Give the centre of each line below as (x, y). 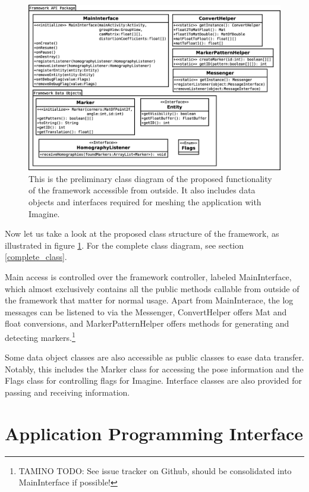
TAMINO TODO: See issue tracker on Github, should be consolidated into (155, 470)
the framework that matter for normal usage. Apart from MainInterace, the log (149, 300)
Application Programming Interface (154, 433)
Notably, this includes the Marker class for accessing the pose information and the (154, 369)
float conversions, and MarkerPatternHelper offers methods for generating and (147, 323)
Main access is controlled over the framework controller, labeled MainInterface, (148, 277)
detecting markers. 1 (40, 336)
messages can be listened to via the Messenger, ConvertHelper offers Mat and (146, 311)
